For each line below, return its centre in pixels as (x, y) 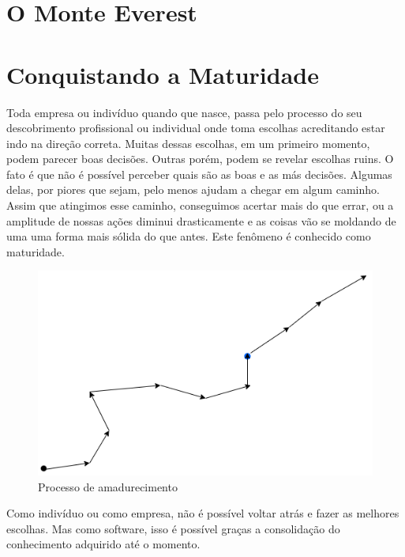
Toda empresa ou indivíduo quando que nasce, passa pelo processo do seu (184, 112)
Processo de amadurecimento (108, 486)
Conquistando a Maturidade (163, 74)
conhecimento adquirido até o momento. (103, 544)
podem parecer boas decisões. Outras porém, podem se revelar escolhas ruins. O (200, 159)
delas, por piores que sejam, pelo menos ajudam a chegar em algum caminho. (193, 189)
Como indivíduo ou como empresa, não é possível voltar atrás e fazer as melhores (203, 513)
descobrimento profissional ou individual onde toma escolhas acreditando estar (196, 128)
